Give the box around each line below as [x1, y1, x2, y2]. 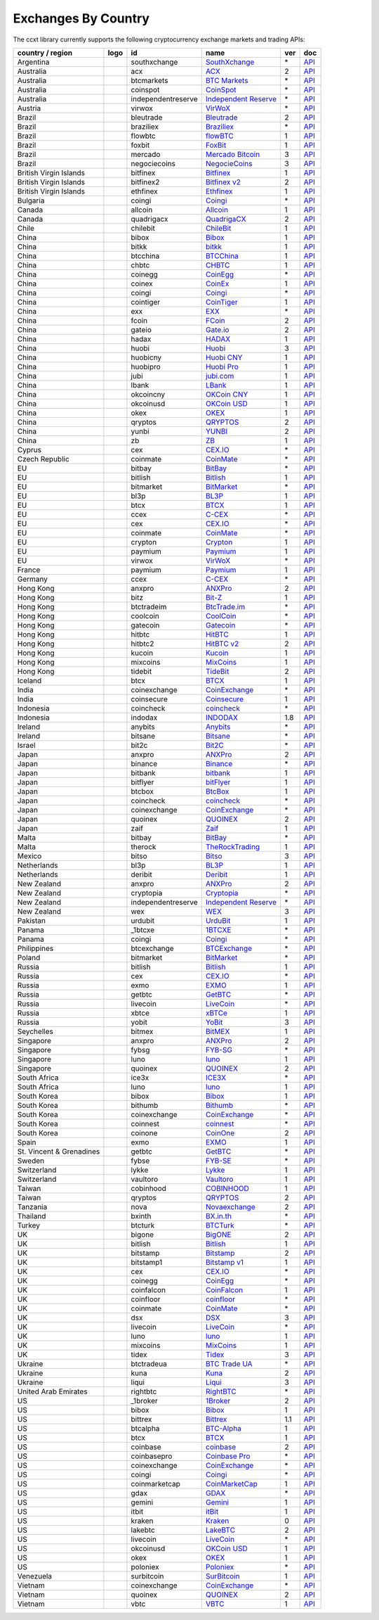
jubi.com [206, 371, 234, 381]
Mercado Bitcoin [206, 149, 260, 159]
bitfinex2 [131, 177, 160, 186]
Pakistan [17, 915, 46, 925]
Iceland [17, 675, 42, 685]
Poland [17, 952, 41, 962]
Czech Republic [17, 454, 69, 464]
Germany [17, 574, 48, 584]
